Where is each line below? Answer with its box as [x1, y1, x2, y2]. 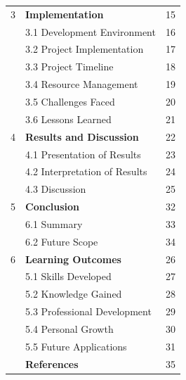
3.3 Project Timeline [25, 59, 114, 74]
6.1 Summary [25, 216, 83, 231]
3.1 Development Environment [25, 24, 156, 39]
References [25, 356, 79, 371]
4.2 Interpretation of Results [25, 164, 147, 179]
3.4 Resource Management [25, 77, 138, 91]
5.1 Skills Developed [25, 269, 112, 284]
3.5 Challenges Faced [25, 94, 115, 108]
